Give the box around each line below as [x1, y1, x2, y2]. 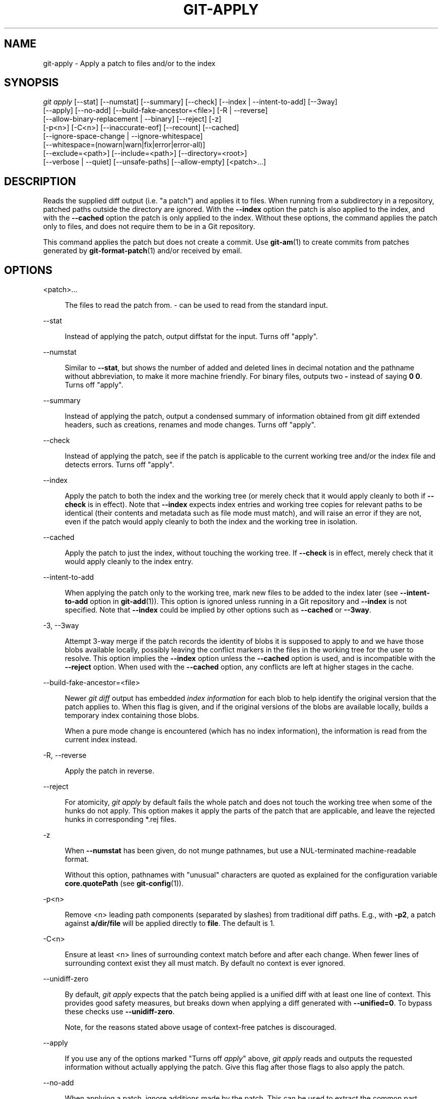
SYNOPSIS [4, 76, 59, 89]
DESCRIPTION [4, 175, 76, 188]
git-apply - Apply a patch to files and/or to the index [43, 59, 215, 68]
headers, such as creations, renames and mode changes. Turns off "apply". [65, 420, 316, 429]
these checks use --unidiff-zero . [65, 1007, 175, 1016]
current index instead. [65, 735, 138, 744]
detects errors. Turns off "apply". [65, 460, 174, 469]
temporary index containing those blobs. [65, 711, 199, 720]
